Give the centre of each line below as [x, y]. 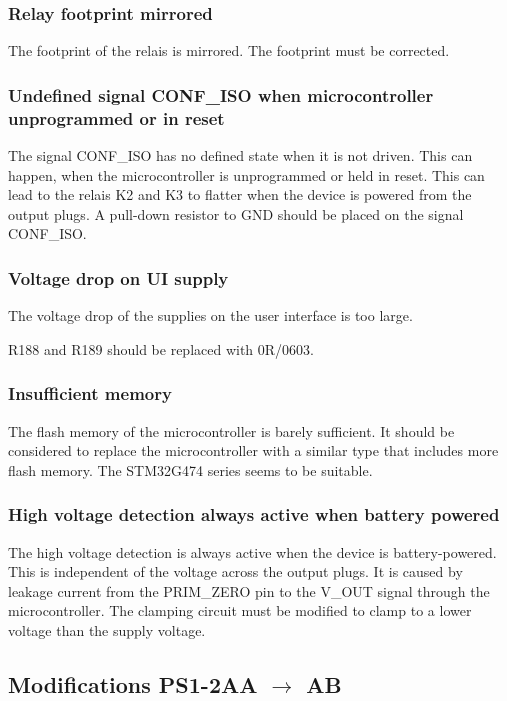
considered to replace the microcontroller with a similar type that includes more [253, 450]
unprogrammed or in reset [116, 117]
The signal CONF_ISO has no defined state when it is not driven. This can [240, 154]
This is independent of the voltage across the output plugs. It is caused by [235, 571]
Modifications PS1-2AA [133, 683]
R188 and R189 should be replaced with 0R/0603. [161, 348]
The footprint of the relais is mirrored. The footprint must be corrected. [229, 50]
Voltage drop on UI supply [118, 277]
